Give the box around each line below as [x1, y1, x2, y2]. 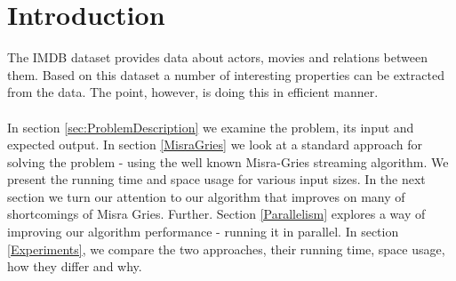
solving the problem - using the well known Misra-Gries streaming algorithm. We [7, 152, 449, 171]
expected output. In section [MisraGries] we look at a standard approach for [7, 135, 422, 154]
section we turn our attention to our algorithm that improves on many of [7, 187, 405, 205]
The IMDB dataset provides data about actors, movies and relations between [7, 48, 428, 67]
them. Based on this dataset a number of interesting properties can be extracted [7, 65, 444, 84]
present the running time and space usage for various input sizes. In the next [7, 170, 426, 189]
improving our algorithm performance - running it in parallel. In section [7, 222, 399, 241]
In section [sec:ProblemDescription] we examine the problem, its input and [7, 117, 414, 136]
